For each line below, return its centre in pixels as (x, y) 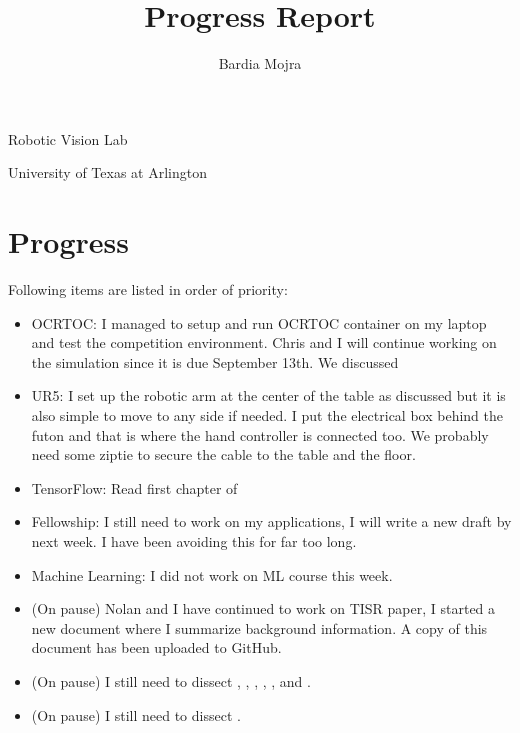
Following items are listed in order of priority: (148, 289)
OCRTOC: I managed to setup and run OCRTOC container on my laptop (259, 322)
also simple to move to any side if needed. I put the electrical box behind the (267, 415)
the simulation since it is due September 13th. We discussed (215, 361)
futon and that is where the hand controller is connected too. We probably (260, 434)
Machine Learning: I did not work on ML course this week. (212, 574)
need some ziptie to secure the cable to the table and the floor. (223, 454)
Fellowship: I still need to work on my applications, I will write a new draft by (271, 521)
